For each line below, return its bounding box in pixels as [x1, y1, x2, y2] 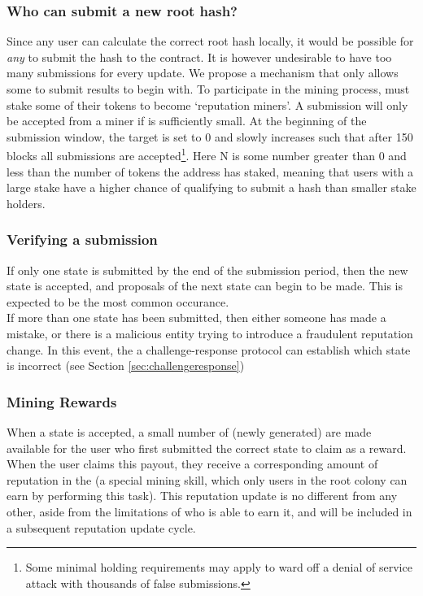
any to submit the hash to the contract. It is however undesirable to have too [7, 48, 392, 65]
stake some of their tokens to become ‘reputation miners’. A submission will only [7, 96, 408, 113]
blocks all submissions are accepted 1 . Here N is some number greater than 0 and [7, 145, 407, 164]
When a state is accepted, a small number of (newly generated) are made [7, 424, 372, 440]
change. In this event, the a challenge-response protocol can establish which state [7, 341, 411, 358]
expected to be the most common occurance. [7, 293, 229, 310]
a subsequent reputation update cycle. [7, 519, 196, 536]
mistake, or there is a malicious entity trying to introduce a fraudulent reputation [7, 325, 413, 342]
